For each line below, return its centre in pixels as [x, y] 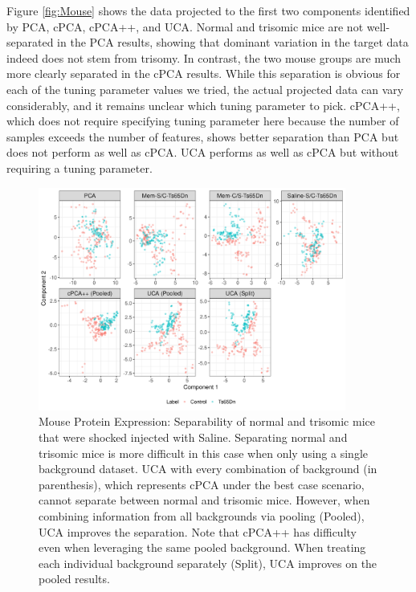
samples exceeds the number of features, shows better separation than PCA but [203, 136]
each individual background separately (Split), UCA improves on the [208, 563]
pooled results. [74, 579]
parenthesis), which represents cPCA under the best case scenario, [202, 484]
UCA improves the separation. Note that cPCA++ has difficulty [198, 531]
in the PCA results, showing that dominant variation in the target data [233, 42]
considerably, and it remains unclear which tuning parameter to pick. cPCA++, [203, 105]
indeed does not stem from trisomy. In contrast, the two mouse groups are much [204, 57]
